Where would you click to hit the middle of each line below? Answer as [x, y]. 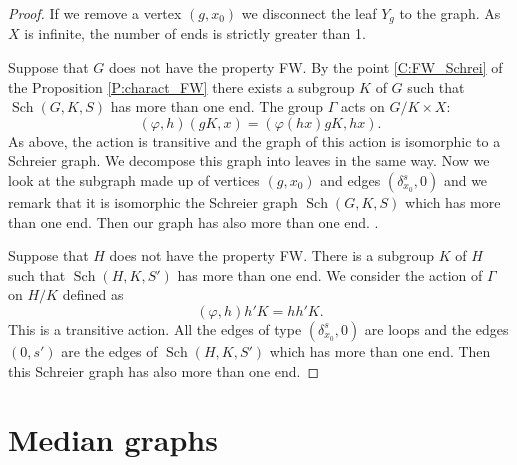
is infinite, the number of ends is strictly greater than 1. [195, 33]
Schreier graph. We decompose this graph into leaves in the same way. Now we [249, 160]
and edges [350, 180]
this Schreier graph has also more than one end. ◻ [164, 370]
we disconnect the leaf [309, 13]
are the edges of [109, 350]
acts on [363, 106]
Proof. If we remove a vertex [95, 13]
